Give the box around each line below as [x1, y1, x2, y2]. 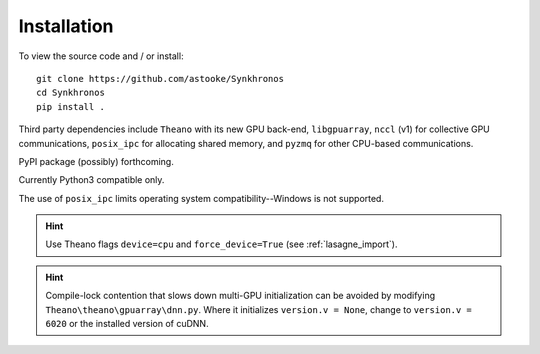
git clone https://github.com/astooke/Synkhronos [36, 73, 285, 84]
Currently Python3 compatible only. [18, 174, 165, 186]
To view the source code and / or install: [18, 50, 184, 62]
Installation [18, 15, 114, 37]
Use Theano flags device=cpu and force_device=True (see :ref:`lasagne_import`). [45, 238, 398, 250]
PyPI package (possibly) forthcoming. [18, 155, 174, 167]
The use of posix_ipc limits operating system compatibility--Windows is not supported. [18, 192, 385, 204]
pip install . [36, 101, 105, 112]
